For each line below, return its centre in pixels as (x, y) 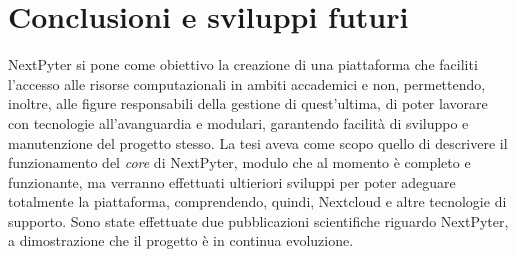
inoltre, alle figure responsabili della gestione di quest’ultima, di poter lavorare (248, 103)
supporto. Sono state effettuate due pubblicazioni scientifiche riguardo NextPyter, (258, 220)
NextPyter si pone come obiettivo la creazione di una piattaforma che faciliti (243, 64)
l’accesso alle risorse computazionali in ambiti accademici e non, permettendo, (247, 83)
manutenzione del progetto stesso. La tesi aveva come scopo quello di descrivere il (258, 142)
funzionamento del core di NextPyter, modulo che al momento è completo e (239, 162)
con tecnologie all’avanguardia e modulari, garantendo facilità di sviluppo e (238, 122)
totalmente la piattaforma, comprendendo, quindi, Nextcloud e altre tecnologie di (257, 201)
